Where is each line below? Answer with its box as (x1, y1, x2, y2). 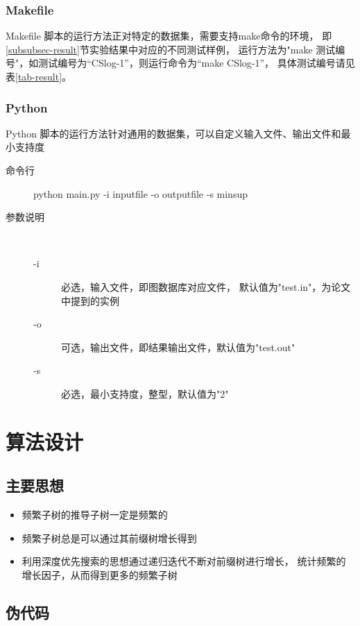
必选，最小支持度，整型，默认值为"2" (61, 386, 229, 400)
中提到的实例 (61, 293, 119, 307)
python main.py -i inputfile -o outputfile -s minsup (33, 186, 248, 201)
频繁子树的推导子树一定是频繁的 (22, 507, 168, 522)
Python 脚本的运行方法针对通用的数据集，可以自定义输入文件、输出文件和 (6, 126, 341, 140)
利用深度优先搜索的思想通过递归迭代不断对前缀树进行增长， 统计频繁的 (22, 554, 346, 568)
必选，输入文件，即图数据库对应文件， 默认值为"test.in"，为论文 (61, 279, 351, 294)
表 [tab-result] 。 (6, 69, 72, 83)
